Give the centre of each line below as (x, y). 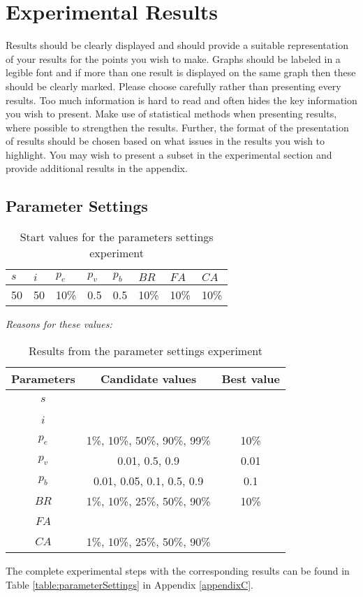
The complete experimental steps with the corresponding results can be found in (178, 571)
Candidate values (148, 379)
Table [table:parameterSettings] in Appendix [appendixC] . (129, 584)
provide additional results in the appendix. (97, 168)
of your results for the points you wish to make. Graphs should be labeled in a (173, 58)
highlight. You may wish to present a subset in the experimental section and (169, 154)
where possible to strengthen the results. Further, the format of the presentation (177, 127)
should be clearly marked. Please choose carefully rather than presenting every (173, 86)
